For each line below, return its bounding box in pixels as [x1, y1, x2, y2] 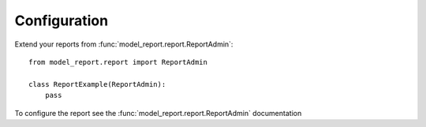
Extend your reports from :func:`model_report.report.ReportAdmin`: [14, 39, 234, 49]
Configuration [14, 12, 109, 29]
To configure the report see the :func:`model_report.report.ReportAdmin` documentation [14, 108, 302, 118]
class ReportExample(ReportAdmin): [28, 80, 166, 88]
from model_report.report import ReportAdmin [28, 58, 208, 66]
